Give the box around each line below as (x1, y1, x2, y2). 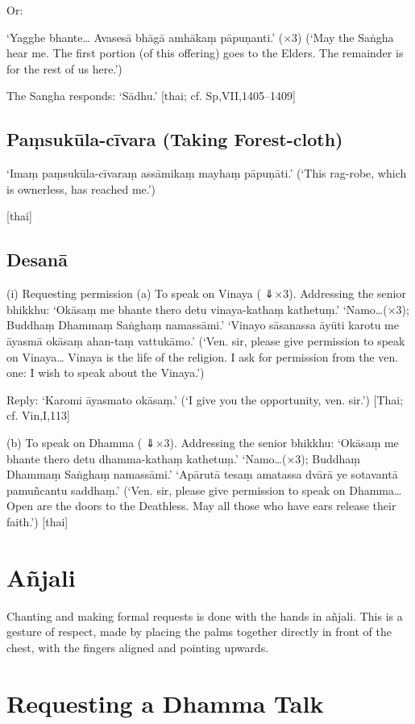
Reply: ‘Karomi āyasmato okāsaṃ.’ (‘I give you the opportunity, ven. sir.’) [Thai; (6, 391, 404, 408)
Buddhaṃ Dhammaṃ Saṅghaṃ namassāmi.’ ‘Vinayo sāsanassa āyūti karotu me (6, 316, 399, 333)
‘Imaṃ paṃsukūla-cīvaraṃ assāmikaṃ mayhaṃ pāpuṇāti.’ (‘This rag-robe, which (6, 165, 407, 182)
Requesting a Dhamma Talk (6, 686, 324, 719)
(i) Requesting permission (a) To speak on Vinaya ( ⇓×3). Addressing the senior (6, 285, 406, 302)
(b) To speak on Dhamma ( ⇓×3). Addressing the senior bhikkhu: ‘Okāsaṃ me (6, 433, 399, 450)
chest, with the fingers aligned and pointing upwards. (6, 638, 269, 655)
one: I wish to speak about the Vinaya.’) (6, 364, 205, 381)
